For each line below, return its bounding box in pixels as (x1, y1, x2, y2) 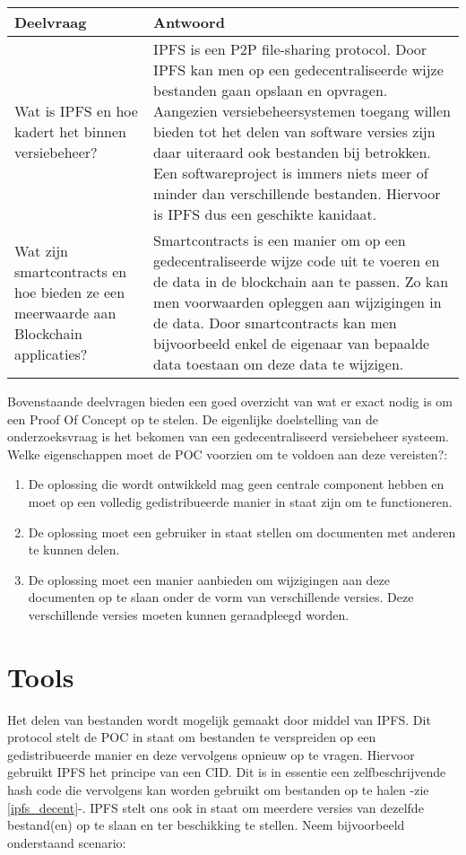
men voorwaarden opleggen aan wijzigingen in (153, 292, 442, 312)
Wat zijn (14, 240, 69, 261)
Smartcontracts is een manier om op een (153, 230, 406, 250)
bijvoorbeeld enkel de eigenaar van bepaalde (153, 333, 430, 353)
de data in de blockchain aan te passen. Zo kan (153, 271, 449, 292)
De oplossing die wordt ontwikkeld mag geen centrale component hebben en (28, 475, 444, 493)
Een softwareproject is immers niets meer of (153, 162, 428, 183)
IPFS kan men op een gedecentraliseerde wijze (153, 59, 444, 80)
